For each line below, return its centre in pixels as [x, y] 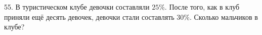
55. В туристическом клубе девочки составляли [77, 7]
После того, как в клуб [204, 7]
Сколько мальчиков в [226, 16]
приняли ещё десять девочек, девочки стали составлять [89, 16]
